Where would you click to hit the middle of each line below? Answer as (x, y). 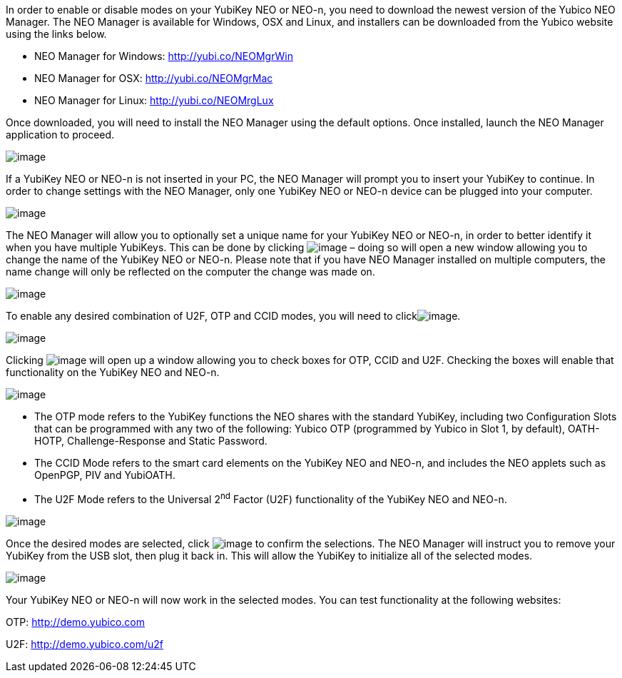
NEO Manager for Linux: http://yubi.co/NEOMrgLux (154, 100)
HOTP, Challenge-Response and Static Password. (151, 441)
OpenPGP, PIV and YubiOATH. (105, 475)
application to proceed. (60, 135)
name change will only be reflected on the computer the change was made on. (190, 272)
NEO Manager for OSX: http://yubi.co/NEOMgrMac (154, 78)
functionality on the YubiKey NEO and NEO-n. (113, 372)
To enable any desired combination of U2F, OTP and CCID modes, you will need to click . (233, 316)
